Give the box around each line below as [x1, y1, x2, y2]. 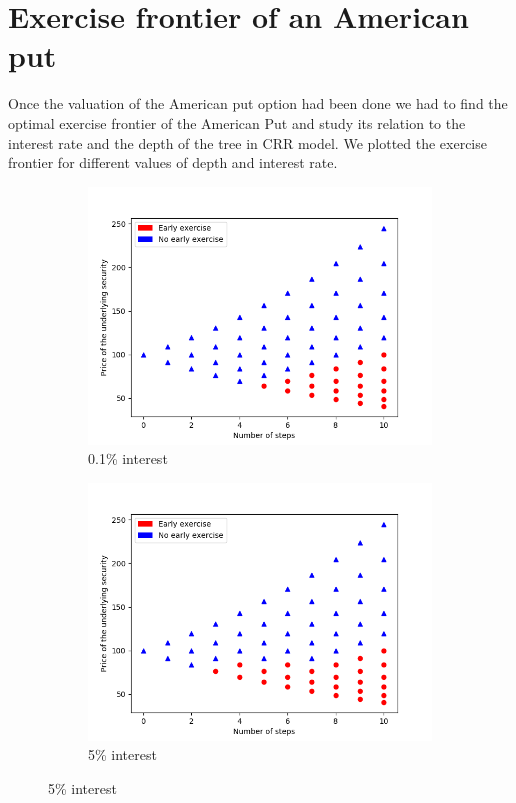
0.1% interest [88, 448, 168, 469]
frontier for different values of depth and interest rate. [8, 152, 338, 173]
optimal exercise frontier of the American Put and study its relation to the [8, 112, 466, 133]
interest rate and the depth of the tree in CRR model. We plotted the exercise [8, 132, 487, 153]
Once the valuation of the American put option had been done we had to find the [8, 93, 508, 114]
